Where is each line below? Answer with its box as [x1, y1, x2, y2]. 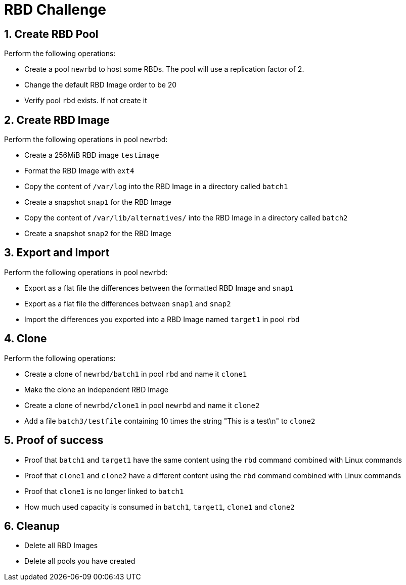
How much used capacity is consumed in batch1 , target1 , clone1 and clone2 [24, 502, 295, 511]
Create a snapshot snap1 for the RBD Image [24, 198, 171, 207]
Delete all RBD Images [24, 541, 98, 550]
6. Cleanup [4, 519, 60, 532]
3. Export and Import [4, 246, 110, 259]
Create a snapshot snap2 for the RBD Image [24, 229, 171, 238]
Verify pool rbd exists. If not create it [24, 96, 147, 105]
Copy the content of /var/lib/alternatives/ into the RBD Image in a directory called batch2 [24, 213, 348, 222]
